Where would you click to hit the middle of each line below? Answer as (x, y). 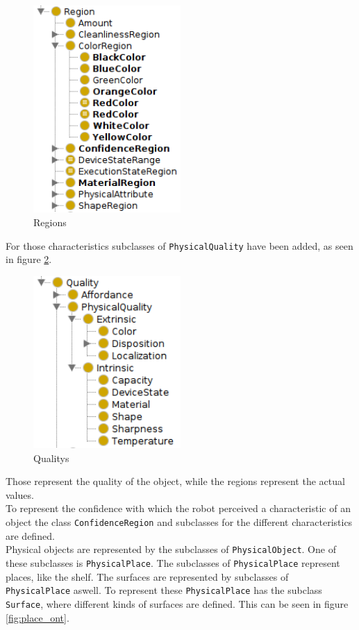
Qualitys (51, 458)
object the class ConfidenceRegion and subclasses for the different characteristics (179, 522)
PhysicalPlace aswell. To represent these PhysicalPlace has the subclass (164, 590)
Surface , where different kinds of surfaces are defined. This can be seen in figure (177, 603)
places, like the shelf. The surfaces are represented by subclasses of (147, 576)
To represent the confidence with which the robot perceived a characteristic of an (178, 508)
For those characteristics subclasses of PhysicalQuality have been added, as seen (179, 245)
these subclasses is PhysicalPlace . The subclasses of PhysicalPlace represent (173, 562)
